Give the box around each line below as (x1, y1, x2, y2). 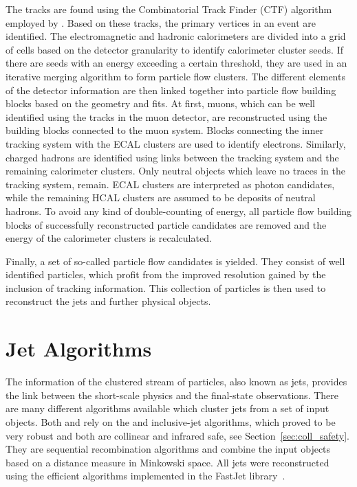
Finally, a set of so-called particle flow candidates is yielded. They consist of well (6, 253, 345, 268)
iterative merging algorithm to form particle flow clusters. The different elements (6, 69, 345, 83)
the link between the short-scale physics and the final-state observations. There (6, 387, 339, 402)
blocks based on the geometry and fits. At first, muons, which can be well (6, 96, 315, 111)
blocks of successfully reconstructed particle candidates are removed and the (6, 217, 327, 231)
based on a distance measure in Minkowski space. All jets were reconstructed (6, 455, 329, 469)
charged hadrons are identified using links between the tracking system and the (6, 150, 339, 164)
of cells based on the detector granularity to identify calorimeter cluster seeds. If (6, 42, 343, 56)
